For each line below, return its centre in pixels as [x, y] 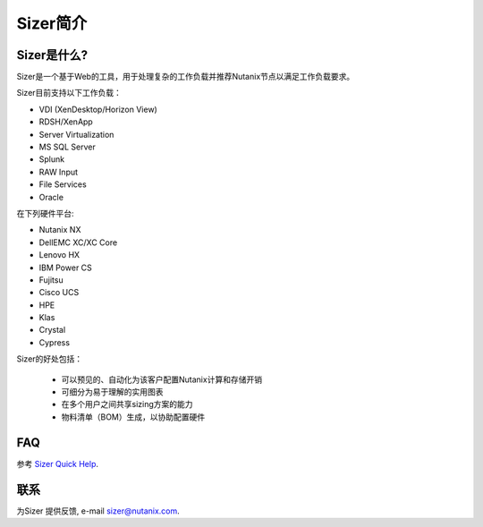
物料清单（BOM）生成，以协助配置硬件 [133, 417]
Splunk [52, 159]
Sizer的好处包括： [50, 359]
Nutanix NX [60, 230]
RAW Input [59, 172]
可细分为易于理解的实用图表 [112, 392]
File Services [63, 184]
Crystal [52, 330]
